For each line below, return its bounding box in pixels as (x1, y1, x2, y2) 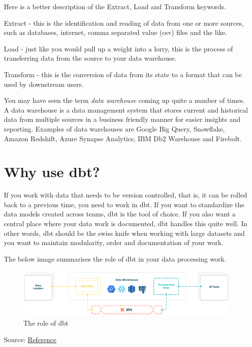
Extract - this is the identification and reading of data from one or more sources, (4, 17, 244, 28)
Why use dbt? (4, 162, 100, 182)
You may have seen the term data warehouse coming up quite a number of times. (4, 95, 245, 105)
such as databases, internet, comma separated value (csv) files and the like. (4, 27, 227, 37)
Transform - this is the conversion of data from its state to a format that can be (4, 69, 242, 79)
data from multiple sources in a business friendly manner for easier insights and (4, 114, 240, 124)
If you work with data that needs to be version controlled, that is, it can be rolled (4, 190, 247, 200)
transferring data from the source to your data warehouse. (4, 53, 177, 63)
